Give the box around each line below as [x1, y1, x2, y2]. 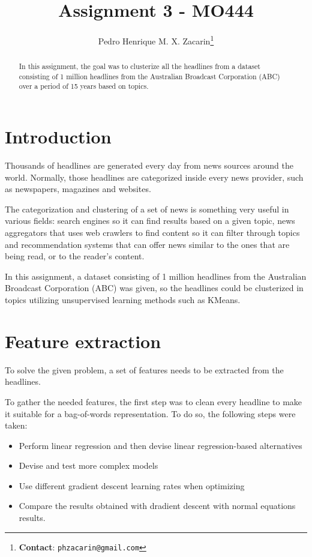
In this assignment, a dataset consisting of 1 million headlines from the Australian [5, 269, 307, 282]
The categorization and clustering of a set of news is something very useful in [5, 202, 289, 215]
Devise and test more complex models [19, 459, 158, 472]
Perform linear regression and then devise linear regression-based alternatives [19, 439, 302, 451]
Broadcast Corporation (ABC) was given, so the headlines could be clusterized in [5, 282, 304, 294]
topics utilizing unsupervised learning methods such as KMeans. [5, 294, 241, 306]
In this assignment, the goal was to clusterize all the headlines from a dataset [19, 61, 260, 71]
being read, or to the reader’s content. [5, 250, 145, 262]
